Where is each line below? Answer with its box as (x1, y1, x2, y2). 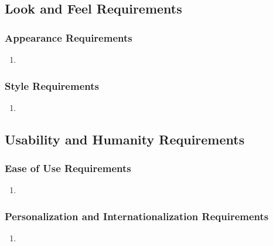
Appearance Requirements (5, 30, 132, 45)
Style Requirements (5, 78, 99, 93)
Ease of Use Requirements (5, 161, 131, 176)
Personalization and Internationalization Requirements (5, 208, 269, 223)
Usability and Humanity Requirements (5, 130, 245, 148)
